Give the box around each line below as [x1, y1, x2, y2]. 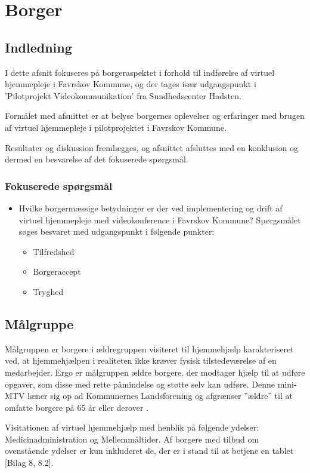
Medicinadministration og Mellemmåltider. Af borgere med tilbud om [5, 432, 259, 445]
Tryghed [33, 285, 64, 297]
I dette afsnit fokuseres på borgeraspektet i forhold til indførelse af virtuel [5, 66, 275, 78]
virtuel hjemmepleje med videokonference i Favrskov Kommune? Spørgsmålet [18, 213, 301, 226]
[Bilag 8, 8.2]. [5, 456, 54, 469]
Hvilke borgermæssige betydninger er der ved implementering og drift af [18, 201, 283, 214]
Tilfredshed [33, 245, 75, 257]
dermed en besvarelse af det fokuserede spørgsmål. [5, 153, 188, 165]
